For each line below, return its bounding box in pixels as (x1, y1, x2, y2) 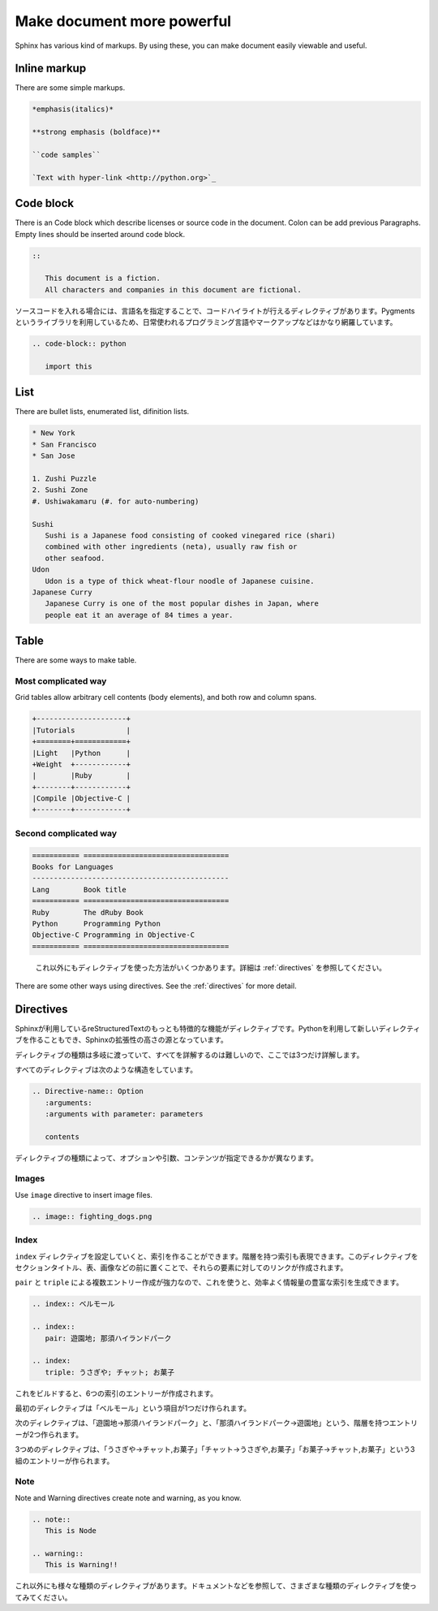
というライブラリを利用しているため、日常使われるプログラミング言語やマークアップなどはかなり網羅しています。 (15, 317, 397, 327)
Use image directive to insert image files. (15, 1190, 153, 1199)
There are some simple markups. (15, 83, 126, 93)
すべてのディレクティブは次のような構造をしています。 (15, 1065, 198, 1075)
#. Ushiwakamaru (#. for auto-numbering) (32, 496, 200, 506)
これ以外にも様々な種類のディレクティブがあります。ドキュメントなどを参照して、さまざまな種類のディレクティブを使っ (15, 1581, 417, 1591)
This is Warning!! (45, 1560, 118, 1570)
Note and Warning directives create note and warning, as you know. (15, 1492, 243, 1502)
